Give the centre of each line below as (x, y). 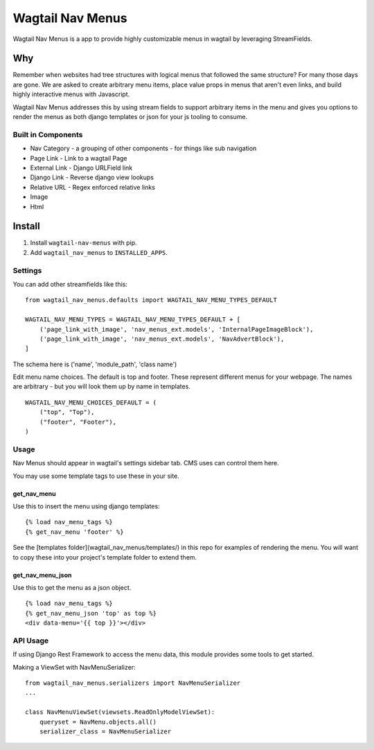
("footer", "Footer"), (78, 422)
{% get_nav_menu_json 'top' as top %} (91, 613)
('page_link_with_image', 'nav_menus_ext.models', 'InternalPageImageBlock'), (176, 329)
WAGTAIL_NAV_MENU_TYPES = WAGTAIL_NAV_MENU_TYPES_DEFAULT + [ (133, 320)
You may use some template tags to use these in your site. (96, 476)
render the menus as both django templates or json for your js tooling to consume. (130, 117)
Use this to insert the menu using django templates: (86, 506)
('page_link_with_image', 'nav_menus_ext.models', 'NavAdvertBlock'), (162, 339)
